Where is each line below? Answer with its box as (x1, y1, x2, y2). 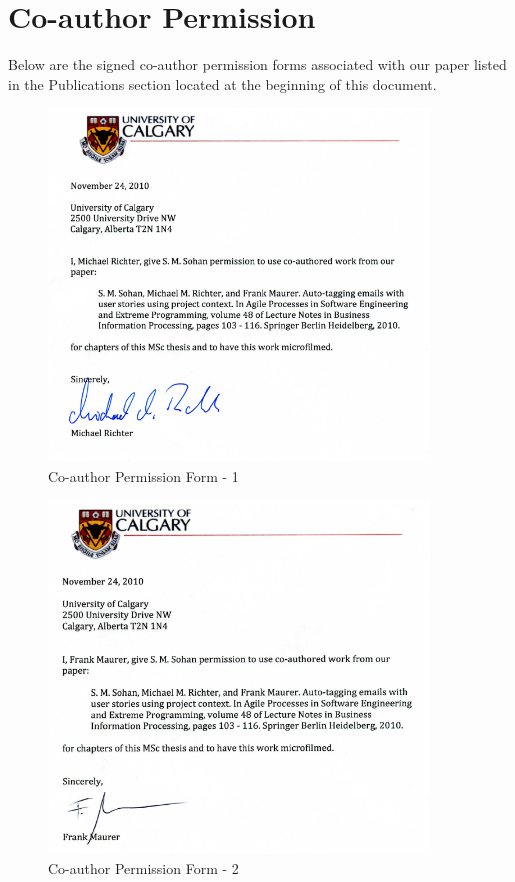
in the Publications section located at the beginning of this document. (8, 73, 437, 94)
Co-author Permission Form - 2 (48, 857, 239, 878)
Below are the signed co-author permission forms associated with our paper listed (8, 54, 507, 75)
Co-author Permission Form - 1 (48, 466, 239, 486)
